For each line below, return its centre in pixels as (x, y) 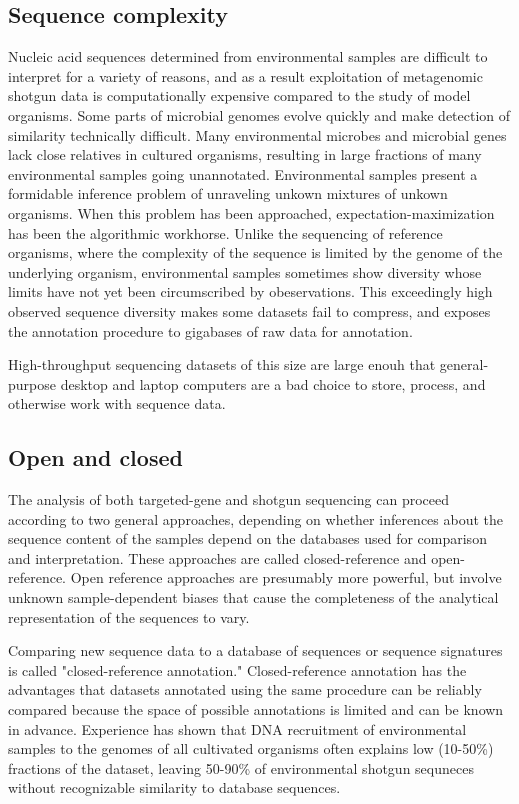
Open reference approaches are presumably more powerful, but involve (286, 577)
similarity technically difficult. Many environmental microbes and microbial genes (257, 134)
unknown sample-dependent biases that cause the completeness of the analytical (253, 597)
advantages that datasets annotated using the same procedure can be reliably (245, 689)
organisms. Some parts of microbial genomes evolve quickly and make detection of (259, 114)
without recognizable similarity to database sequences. (174, 787)
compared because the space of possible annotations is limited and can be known (256, 709)
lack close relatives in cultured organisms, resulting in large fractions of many (245, 154)
